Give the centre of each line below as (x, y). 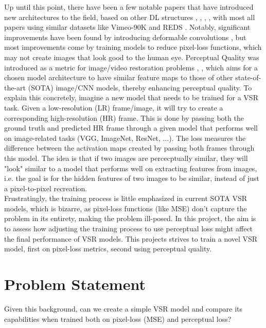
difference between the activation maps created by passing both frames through (129, 148)
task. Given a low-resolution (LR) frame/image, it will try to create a (114, 107)
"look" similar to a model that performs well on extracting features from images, (131, 168)
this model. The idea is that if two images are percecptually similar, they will (126, 158)
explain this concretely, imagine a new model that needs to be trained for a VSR (131, 97)
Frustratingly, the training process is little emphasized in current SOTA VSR (126, 198)
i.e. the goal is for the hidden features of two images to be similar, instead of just (132, 178)
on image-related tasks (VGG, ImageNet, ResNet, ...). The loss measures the (125, 138)
